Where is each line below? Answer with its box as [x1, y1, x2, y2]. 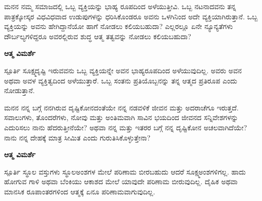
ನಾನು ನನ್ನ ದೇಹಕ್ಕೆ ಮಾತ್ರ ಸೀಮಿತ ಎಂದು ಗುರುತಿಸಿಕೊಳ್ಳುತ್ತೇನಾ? [4, 132, 151, 142]
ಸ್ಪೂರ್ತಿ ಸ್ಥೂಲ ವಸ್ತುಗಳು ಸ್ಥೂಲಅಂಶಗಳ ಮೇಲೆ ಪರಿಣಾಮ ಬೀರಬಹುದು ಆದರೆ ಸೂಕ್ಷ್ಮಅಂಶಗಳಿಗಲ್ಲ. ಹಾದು [4, 166, 246, 177]
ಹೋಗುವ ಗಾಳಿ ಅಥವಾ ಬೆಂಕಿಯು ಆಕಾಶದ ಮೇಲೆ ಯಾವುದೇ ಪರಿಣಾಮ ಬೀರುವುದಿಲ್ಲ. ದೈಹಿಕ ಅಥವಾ [4, 176, 238, 187]
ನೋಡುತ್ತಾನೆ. [4, 85, 35, 96]
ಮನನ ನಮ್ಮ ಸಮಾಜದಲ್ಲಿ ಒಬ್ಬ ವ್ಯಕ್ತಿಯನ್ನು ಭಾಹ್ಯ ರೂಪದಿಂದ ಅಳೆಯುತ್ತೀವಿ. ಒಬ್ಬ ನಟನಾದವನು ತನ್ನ [4, 1, 236, 11]
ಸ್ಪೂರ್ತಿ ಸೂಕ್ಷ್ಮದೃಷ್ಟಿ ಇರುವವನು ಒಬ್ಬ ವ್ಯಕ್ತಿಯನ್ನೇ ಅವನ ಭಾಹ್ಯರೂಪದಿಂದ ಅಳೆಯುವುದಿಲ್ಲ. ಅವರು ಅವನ [4, 65, 242, 75]
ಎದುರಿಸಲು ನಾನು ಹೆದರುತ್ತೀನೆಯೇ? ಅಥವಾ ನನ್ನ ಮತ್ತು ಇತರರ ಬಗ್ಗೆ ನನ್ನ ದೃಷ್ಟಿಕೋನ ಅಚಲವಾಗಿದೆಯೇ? [4, 122, 247, 132]
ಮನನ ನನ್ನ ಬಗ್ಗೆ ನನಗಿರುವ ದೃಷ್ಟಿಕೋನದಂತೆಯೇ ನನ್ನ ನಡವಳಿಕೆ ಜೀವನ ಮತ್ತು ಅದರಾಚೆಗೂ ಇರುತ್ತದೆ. [4, 102, 239, 112]
